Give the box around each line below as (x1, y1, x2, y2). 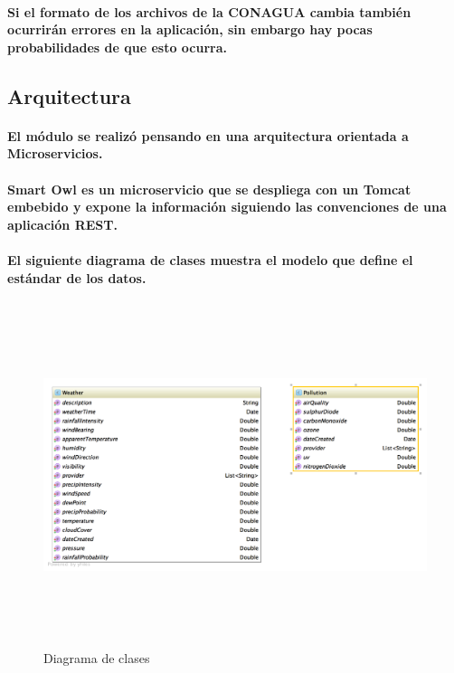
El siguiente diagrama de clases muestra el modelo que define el (7, 250, 413, 269)
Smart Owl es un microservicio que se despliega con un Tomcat (7, 179, 411, 198)
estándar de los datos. (7, 268, 147, 287)
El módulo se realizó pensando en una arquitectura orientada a (7, 126, 409, 145)
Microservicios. (7, 144, 103, 163)
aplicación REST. (7, 214, 118, 233)
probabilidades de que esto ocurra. (7, 37, 227, 56)
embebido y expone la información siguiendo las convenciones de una (7, 197, 447, 216)
